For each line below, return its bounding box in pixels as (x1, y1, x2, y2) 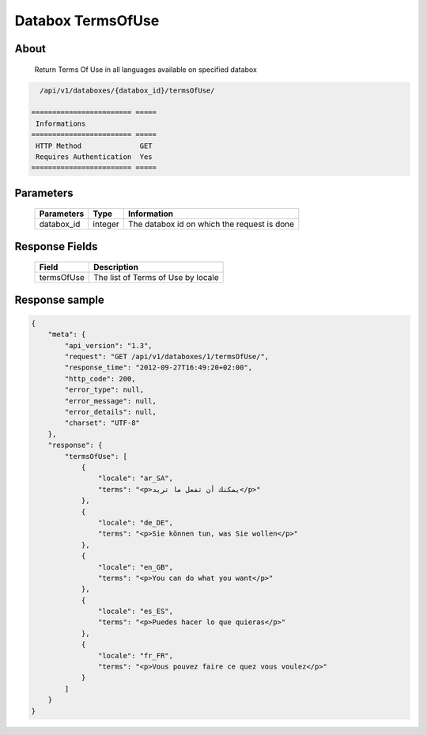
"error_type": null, (64, 385, 145, 395)
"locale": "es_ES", (97, 607, 174, 616)
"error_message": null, (64, 396, 157, 405)
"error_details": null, (64, 407, 157, 417)
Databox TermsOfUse (14, 12, 160, 29)
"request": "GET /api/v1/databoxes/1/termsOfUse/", (64, 352, 270, 362)
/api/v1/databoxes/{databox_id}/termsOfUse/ (40, 85, 215, 95)
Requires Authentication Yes (36, 152, 153, 161)
